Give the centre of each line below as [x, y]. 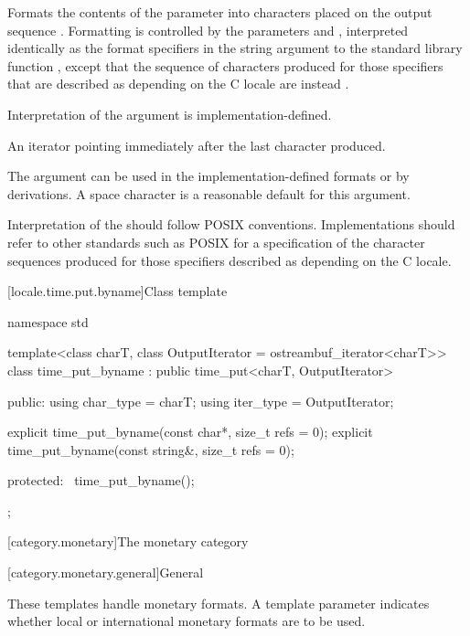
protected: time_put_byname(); [101, 480]
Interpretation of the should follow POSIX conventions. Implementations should [231, 224]
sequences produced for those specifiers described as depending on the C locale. [230, 260]
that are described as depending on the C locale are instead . [178, 84]
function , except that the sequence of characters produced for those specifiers [225, 65]
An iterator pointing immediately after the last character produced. [197, 145]
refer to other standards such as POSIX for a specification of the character [216, 242]
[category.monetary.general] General [106, 572]
